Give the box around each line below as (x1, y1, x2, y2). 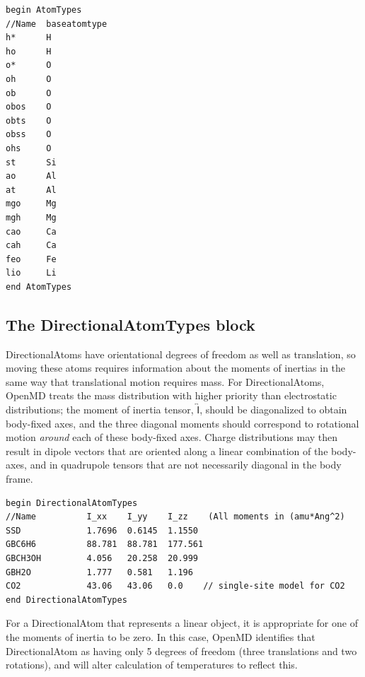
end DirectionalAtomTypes (6, 594, 127, 605)
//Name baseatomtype (6, 18, 108, 29)
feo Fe (6, 254, 57, 264)
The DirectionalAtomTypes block (6, 313, 255, 335)
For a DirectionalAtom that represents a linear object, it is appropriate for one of (6, 616, 358, 630)
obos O (6, 102, 52, 112)
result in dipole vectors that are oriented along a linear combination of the (6, 443, 328, 458)
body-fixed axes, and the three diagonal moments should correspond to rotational (6, 416, 359, 430)
